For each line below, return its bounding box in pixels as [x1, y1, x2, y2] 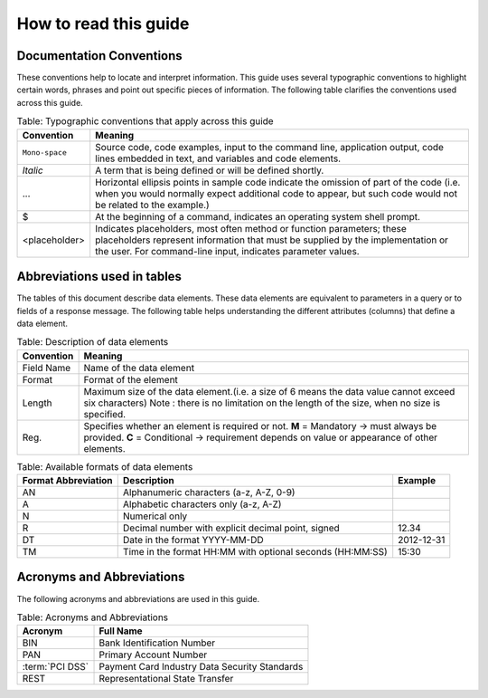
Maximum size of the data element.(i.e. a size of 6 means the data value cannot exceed [83, 385, 455, 397]
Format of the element [83, 373, 178, 386]
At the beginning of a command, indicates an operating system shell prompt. [95, 210, 420, 223]
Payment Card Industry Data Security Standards [99, 661, 304, 674]
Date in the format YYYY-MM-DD [122, 534, 264, 547]
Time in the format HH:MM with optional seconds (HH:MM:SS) [122, 546, 388, 559]
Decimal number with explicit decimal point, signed [122, 521, 341, 534]
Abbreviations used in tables [16, 269, 183, 284]
